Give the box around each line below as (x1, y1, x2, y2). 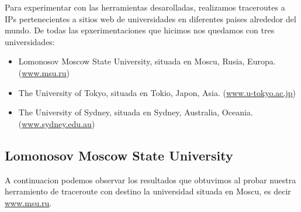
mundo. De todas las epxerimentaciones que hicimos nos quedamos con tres (5, 24, 275, 36)
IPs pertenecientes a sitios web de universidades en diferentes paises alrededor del (5, 12, 296, 25)
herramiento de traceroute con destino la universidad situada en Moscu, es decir (5, 185, 291, 197)
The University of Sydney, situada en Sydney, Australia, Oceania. (18, 106, 253, 118)
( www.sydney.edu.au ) (18, 117, 95, 129)
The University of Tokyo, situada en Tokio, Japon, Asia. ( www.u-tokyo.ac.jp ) (18, 86, 296, 98)
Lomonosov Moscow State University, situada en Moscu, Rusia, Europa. (18, 55, 276, 67)
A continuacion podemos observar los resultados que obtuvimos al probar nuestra (5, 173, 296, 186)
